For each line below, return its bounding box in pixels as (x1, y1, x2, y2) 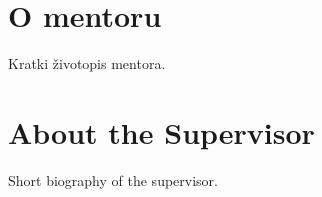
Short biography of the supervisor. (8, 169, 218, 190)
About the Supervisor (8, 111, 315, 152)
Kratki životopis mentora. (8, 53, 166, 74)
